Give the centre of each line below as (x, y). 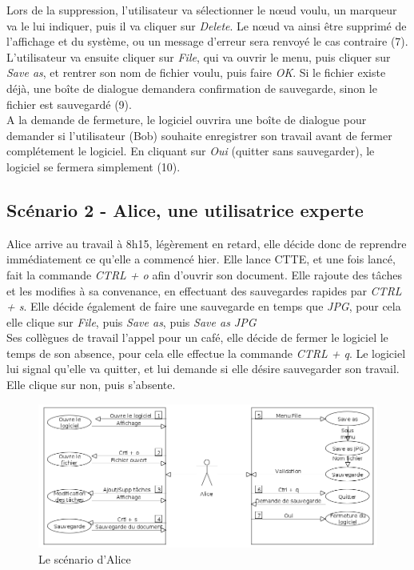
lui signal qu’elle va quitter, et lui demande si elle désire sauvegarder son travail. (203, 369)
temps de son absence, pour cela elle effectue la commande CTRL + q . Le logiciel (206, 353)
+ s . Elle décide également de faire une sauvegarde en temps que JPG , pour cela (204, 306)
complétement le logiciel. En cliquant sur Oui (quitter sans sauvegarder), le (191, 151)
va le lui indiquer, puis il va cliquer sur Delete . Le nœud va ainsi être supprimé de (207, 25)
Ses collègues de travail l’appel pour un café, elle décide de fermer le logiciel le (197, 337)
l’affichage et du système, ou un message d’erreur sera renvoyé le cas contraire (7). (207, 41)
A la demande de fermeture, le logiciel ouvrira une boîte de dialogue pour (187, 120)
